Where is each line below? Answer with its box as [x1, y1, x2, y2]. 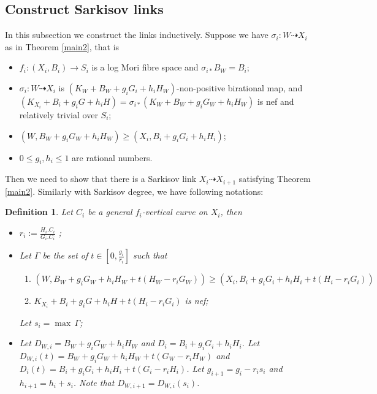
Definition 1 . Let [5, 205, 73, 218]
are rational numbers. [72, 151, 153, 164]
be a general [88, 205, 132, 218]
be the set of [42, 249, 88, 262]
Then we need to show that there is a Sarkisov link [5, 172, 197, 185]
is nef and [257, 94, 294, 107]
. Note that [73, 376, 115, 388]
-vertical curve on [142, 205, 208, 218]
